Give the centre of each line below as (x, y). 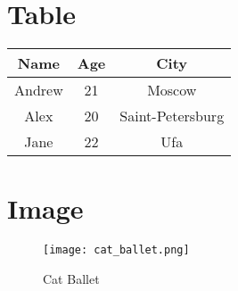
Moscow (172, 90)
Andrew (39, 90)
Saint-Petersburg (172, 116)
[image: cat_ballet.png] (116, 250)
